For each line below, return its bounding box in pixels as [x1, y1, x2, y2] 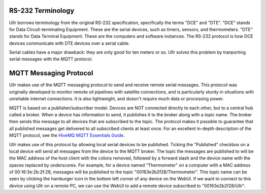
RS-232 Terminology [9, 6, 74, 15]
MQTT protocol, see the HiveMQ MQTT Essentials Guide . [9, 132, 125, 138]
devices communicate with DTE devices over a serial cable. [9, 40, 130, 46]
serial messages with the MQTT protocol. [9, 56, 93, 62]
